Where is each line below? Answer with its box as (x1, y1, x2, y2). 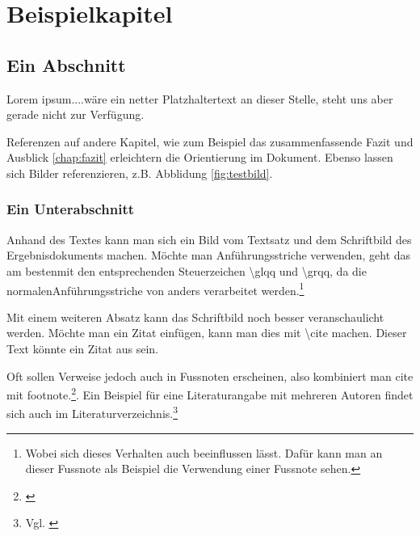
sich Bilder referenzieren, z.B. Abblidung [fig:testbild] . (6, 164, 273, 181)
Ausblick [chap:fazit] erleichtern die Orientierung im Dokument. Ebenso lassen (6, 149, 393, 166)
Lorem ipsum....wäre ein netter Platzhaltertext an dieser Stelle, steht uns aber (6, 90, 393, 107)
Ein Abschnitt (6, 52, 126, 77)
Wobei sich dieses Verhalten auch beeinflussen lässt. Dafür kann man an (25, 444, 383, 461)
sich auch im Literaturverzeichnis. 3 (6, 403, 178, 422)
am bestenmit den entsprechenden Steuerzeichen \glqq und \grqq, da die (6, 262, 367, 279)
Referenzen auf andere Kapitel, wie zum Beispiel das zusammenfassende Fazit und (6, 133, 414, 150)
